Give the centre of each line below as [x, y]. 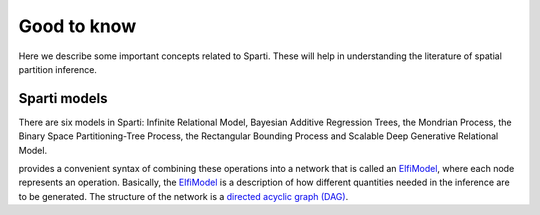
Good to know [77, 26]
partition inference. [57, 69]
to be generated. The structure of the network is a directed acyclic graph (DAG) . [183, 196]
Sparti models [63, 98]
